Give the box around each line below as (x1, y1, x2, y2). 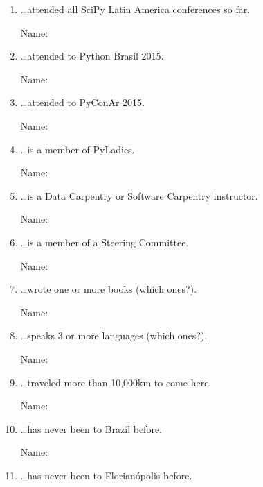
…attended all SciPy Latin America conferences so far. (20, 2, 251, 16)
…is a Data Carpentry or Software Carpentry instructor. (20, 188, 258, 203)
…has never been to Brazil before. (20, 421, 163, 436)
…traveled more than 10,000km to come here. (20, 375, 212, 389)
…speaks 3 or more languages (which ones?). (20, 328, 208, 343)
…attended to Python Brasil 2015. (20, 49, 164, 63)
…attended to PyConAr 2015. (20, 95, 145, 110)
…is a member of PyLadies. (20, 142, 135, 156)
